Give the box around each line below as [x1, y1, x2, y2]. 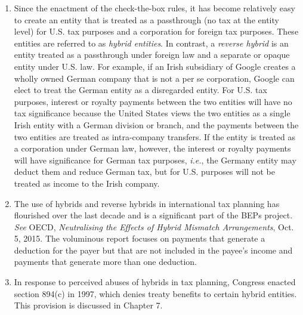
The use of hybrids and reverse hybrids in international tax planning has [14, 197, 280, 209]
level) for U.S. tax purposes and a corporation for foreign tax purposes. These [14, 25, 299, 38]
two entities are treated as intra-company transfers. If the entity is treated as [14, 130, 295, 143]
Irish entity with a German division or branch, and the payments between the [14, 118, 299, 131]
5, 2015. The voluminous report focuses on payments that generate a [14, 232, 265, 245]
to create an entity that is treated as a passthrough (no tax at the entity [14, 13, 279, 26]
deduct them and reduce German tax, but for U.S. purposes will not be [14, 165, 275, 178]
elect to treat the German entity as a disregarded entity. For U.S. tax [14, 84, 267, 96]
